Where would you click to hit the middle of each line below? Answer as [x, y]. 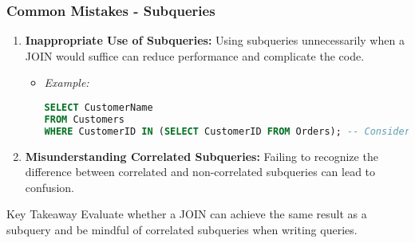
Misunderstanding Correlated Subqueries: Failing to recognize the [202, 156]
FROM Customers [84, 119]
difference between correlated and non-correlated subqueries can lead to [200, 172]
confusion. [49, 187]
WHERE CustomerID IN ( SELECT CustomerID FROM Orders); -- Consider [227, 131]
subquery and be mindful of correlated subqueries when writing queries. [182, 229]
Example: [67, 82]
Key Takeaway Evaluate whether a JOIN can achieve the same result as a [187, 214]
